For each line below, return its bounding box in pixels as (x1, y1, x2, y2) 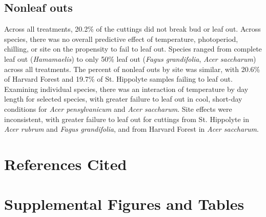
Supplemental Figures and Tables (4, 194, 244, 214)
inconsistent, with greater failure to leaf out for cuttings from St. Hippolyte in (4, 113, 250, 124)
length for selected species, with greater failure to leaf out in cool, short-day (4, 93, 242, 104)
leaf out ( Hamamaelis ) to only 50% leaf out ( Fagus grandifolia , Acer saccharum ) (4, 53, 256, 64)
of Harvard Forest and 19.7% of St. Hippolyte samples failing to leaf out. (4, 74, 233, 84)
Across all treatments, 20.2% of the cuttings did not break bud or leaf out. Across (4, 23, 261, 34)
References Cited (4, 153, 127, 174)
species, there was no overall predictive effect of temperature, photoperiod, (4, 33, 238, 44)
